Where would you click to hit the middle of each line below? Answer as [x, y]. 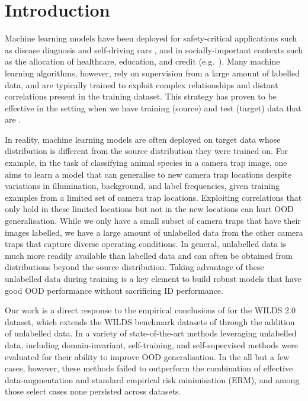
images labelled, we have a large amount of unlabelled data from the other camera [154, 232]
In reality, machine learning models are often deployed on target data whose [143, 139]
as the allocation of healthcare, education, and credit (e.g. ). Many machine [142, 61]
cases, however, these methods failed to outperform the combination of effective [149, 368]
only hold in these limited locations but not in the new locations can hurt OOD [149, 209]
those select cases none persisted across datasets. [93, 391]
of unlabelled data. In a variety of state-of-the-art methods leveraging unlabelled [151, 333]
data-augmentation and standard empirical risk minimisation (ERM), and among [152, 379]
